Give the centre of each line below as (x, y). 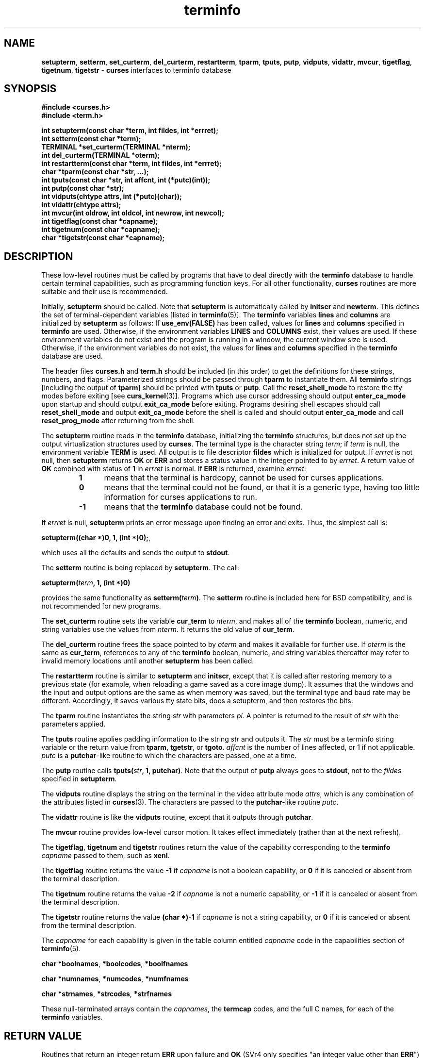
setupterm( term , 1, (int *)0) (86, 583)
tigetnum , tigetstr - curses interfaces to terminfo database (136, 70)
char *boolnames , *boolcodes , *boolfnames (115, 964)
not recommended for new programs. (101, 606)
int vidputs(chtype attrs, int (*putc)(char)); (112, 197)
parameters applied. (74, 724)
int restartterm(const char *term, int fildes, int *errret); (131, 164)
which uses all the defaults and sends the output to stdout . (136, 553)
